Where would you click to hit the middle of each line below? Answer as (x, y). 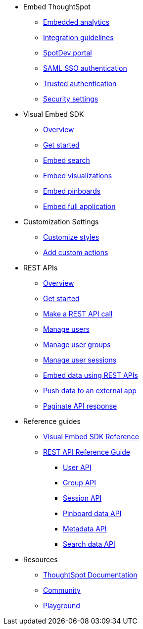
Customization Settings (61, 222)
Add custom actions (76, 252)
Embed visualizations (78, 176)
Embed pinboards (72, 191)
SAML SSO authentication (85, 68)
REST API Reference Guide (87, 452)
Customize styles (71, 237)
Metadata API (85, 529)
